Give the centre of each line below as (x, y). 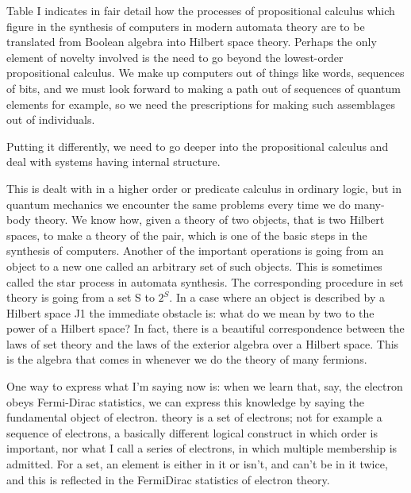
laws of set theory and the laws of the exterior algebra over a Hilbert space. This (203, 343)
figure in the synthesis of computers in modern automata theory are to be (186, 26)
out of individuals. (51, 119)
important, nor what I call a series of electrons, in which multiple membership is (202, 448)
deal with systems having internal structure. (113, 162)
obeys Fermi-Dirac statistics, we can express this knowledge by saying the (186, 401)
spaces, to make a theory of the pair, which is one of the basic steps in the (187, 235)
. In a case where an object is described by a (277, 297)
